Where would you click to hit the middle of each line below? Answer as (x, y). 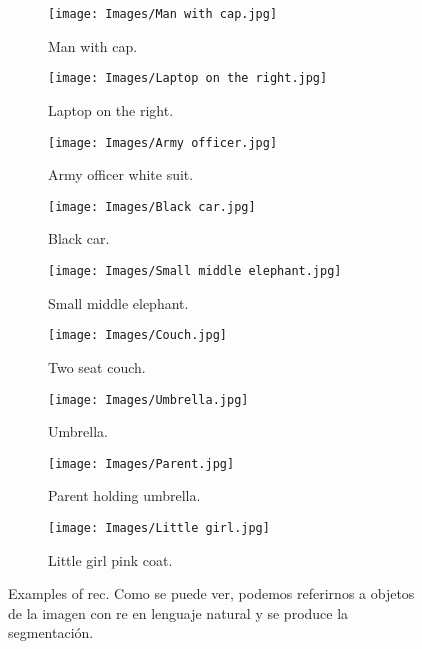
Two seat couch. (97, 366)
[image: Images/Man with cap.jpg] (163, 14)
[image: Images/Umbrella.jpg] (148, 399)
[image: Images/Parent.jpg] (141, 463)
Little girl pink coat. (110, 559)
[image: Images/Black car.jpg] (152, 206)
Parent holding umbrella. (124, 495)
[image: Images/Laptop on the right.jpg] (188, 78)
